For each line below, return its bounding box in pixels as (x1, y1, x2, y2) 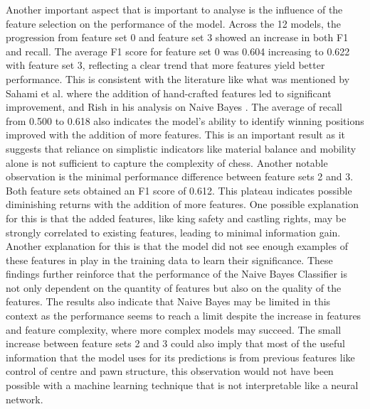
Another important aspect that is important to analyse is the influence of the (6, 2, 343, 16)
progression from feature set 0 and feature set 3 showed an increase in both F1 (6, 30, 349, 45)
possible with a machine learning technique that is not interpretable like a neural (6, 378, 359, 393)
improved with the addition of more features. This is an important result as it (6, 127, 345, 142)
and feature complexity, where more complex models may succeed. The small (6, 322, 342, 337)
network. (6, 391, 43, 406)
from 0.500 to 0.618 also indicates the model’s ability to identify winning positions (6, 113, 364, 128)
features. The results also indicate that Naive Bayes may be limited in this (6, 294, 331, 309)
